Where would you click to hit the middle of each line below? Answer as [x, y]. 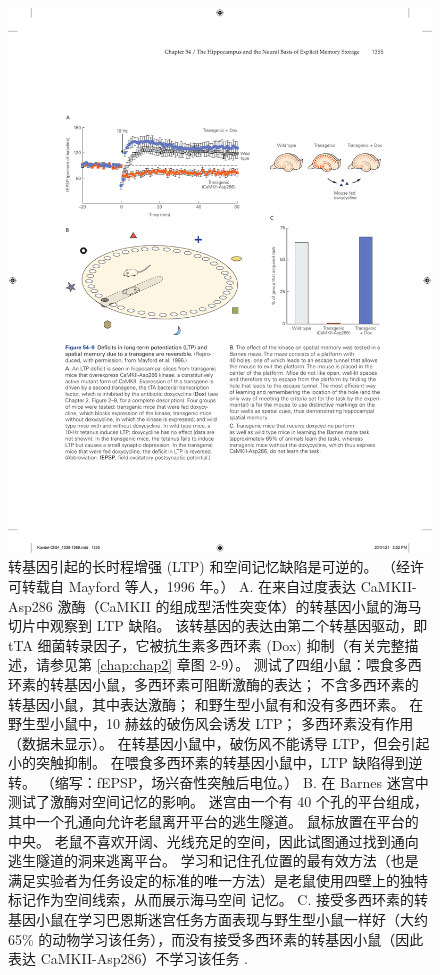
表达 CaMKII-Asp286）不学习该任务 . [128, 958]
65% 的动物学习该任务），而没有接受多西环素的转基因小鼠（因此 [216, 938]
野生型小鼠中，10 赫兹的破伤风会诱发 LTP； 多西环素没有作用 [211, 723]
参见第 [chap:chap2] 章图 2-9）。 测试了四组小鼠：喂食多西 [235, 664]
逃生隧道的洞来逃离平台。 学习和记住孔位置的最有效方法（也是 [213, 860]
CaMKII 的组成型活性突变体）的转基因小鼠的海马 [260, 605]
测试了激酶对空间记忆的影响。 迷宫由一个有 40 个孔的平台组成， [218, 801]
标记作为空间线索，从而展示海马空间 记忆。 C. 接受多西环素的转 [218, 899]
